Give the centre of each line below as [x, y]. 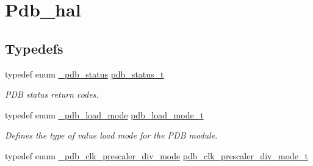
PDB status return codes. [52, 94]
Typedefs [34, 48]
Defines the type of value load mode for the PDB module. [111, 135]
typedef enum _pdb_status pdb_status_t [85, 74]
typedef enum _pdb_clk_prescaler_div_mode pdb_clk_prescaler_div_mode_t [156, 155]
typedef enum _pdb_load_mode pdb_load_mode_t [104, 114]
